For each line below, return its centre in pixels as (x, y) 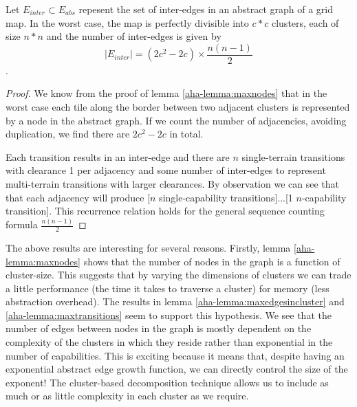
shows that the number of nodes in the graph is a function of (212, 261)
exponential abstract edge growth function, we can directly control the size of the (177, 369)
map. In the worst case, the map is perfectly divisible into (127, 22)
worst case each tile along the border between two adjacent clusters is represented (178, 107)
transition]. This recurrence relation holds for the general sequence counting (165, 211)
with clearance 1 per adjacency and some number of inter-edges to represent (166, 170)
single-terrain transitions (293, 156)
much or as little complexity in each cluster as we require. (127, 396)
